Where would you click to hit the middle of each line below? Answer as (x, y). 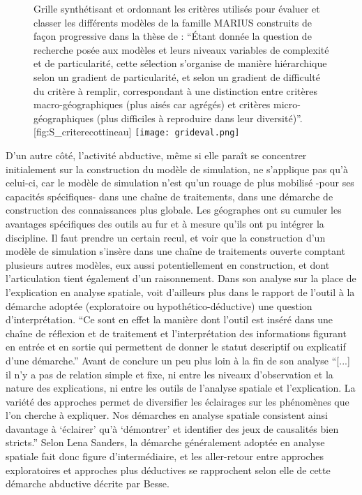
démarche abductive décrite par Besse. (88, 483)
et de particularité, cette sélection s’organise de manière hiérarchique (180, 63)
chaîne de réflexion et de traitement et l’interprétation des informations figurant (176, 333)
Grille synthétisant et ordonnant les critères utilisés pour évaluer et (177, 8)
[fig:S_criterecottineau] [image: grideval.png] (137, 132)
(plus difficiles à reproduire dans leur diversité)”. (199, 118)
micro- (287, 104)
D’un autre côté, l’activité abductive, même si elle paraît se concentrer (156, 155)
